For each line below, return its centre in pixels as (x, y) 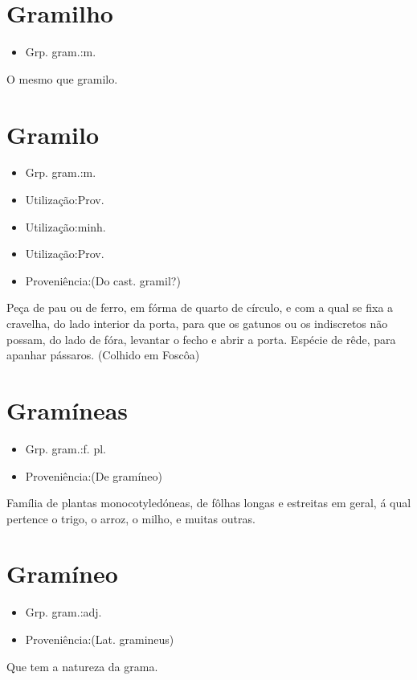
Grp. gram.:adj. (63, 612)
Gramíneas (67, 410)
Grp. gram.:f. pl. (65, 448)
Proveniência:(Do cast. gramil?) (103, 280)
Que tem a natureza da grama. (82, 666)
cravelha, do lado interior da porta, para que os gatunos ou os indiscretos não (197, 323)
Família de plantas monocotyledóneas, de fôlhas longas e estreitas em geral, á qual (209, 503)
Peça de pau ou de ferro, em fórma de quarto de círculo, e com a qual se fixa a (200, 307)
